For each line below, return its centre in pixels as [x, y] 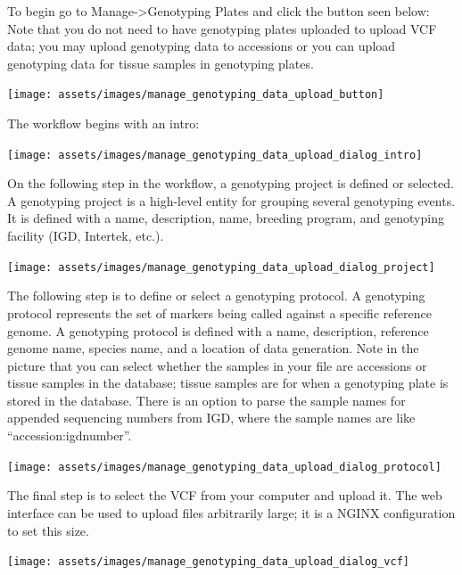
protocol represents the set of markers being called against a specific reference [219, 312]
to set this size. [48, 530]
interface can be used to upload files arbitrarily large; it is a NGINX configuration [231, 512]
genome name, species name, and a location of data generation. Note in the [213, 348]
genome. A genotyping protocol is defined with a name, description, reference [218, 330]
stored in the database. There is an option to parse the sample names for [206, 400]
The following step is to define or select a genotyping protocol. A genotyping [216, 296]
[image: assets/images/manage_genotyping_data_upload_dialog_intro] [215, 155]
